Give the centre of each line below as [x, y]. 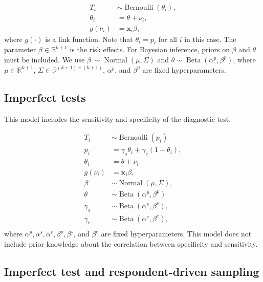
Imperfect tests [45, 97]
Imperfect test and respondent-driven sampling [132, 272]
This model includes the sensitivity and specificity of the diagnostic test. [118, 118]
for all [168, 39]
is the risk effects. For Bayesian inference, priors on [150, 49]
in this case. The [210, 39]
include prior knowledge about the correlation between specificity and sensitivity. [131, 244]
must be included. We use [45, 59]
